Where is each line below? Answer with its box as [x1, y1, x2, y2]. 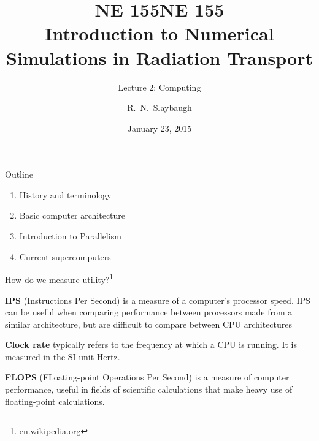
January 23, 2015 [127, 121, 192, 134]
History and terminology [19, 188, 112, 201]
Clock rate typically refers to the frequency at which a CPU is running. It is [5, 338, 297, 351]
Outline [5, 168, 33, 181]
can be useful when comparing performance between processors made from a [5, 306, 293, 318]
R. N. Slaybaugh [127, 101, 192, 114]
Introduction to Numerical [45, 21, 274, 46]
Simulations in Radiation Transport [6, 45, 313, 70]
